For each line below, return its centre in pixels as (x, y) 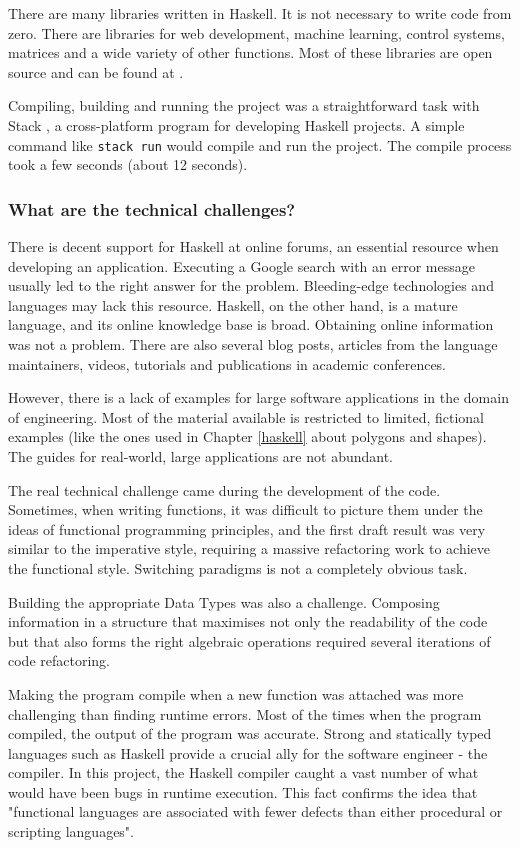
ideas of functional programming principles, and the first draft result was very (247, 528)
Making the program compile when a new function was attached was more (236, 693)
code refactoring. (59, 660)
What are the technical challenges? (152, 208)
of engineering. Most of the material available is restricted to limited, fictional (246, 416)
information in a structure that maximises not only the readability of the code (248, 621)
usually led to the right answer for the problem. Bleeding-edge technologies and (251, 285)
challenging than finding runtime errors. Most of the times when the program (245, 713)
